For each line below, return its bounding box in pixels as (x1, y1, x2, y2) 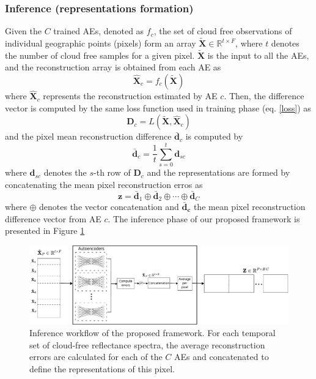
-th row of (94, 166, 131, 179)
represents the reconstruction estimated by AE (43, 89, 218, 102)
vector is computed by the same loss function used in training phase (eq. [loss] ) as (5, 101, 311, 114)
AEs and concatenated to (174, 350, 269, 363)
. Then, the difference (224, 89, 304, 102)
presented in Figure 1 (5, 224, 85, 237)
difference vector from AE (5, 212, 101, 225)
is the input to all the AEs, (207, 48, 309, 61)
